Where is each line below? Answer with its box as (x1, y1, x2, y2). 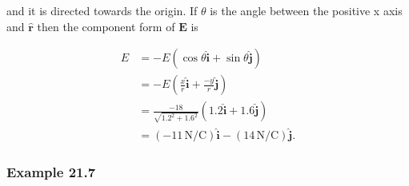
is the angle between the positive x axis (210, 2, 403, 18)
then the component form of (37, 18, 175, 34)
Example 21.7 (6, 162, 96, 182)
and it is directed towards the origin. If (6, 2, 198, 18)
